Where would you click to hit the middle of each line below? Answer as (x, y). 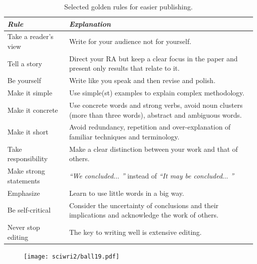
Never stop (24, 227)
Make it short (28, 132)
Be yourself (24, 80)
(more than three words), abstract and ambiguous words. (155, 114)
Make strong (26, 171)
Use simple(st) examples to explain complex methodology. (157, 93)
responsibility (28, 158)
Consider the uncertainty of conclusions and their (144, 205)
